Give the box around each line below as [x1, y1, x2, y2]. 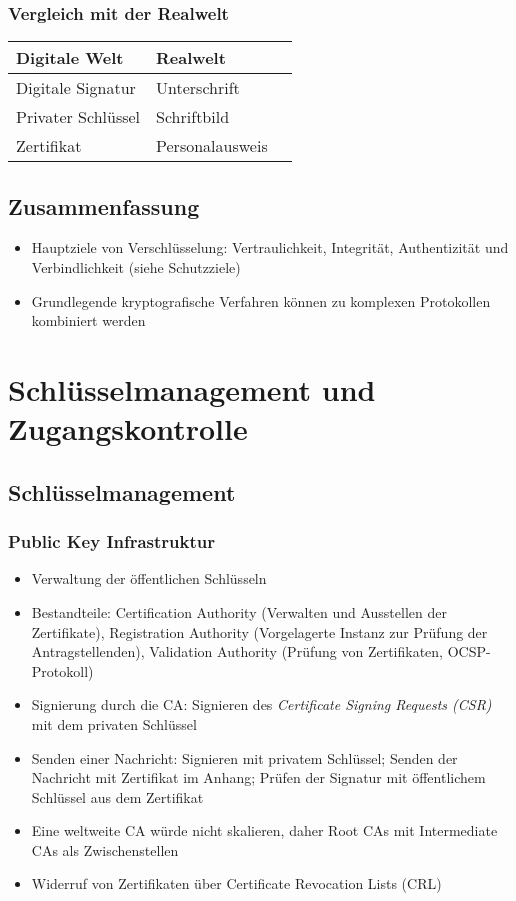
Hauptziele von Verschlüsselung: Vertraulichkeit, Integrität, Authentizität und [31, 237, 509, 258]
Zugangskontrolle [8, 408, 248, 449]
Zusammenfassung [8, 190, 200, 221]
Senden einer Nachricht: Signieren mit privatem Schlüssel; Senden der [31, 747, 458, 768]
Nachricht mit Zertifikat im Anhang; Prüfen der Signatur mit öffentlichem [31, 767, 486, 788]
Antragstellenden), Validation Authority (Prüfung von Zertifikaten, [31, 641, 443, 662]
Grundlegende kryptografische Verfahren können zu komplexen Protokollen [31, 290, 491, 311]
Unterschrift [156, 76, 240, 100]
